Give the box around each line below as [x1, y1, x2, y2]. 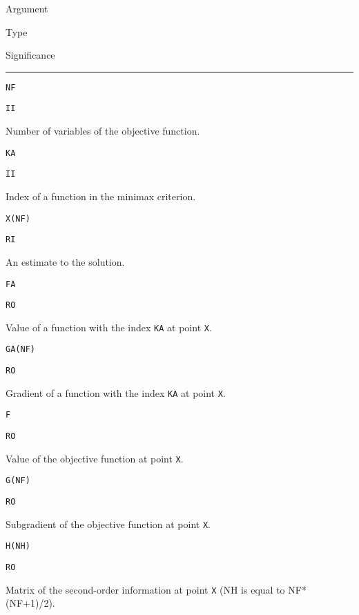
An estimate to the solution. [6, 254, 125, 269]
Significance [6, 48, 55, 62]
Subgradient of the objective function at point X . [6, 516, 211, 531]
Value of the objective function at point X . [6, 451, 184, 465]
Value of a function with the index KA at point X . [6, 320, 212, 334]
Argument [6, 1, 48, 15]
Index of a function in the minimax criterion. [6, 189, 196, 203]
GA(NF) [6, 344, 35, 355]
